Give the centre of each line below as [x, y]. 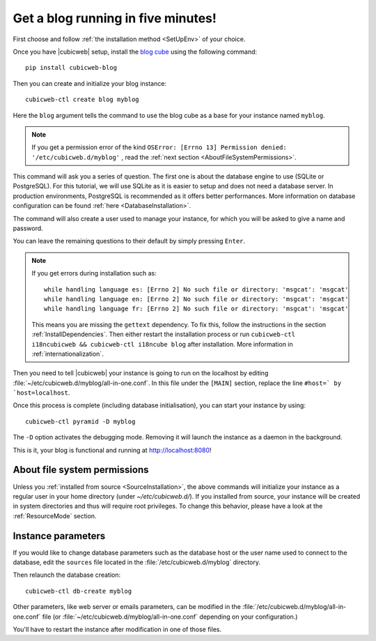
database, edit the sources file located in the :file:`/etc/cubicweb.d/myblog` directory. [137, 562]
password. [28, 228]
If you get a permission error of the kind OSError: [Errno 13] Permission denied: [159, 147]
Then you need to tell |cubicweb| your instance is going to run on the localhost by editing [141, 373]
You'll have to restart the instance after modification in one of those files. [117, 629]
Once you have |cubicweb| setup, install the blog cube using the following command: [135, 52]
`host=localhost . [41, 393]
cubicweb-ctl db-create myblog [79, 591]
